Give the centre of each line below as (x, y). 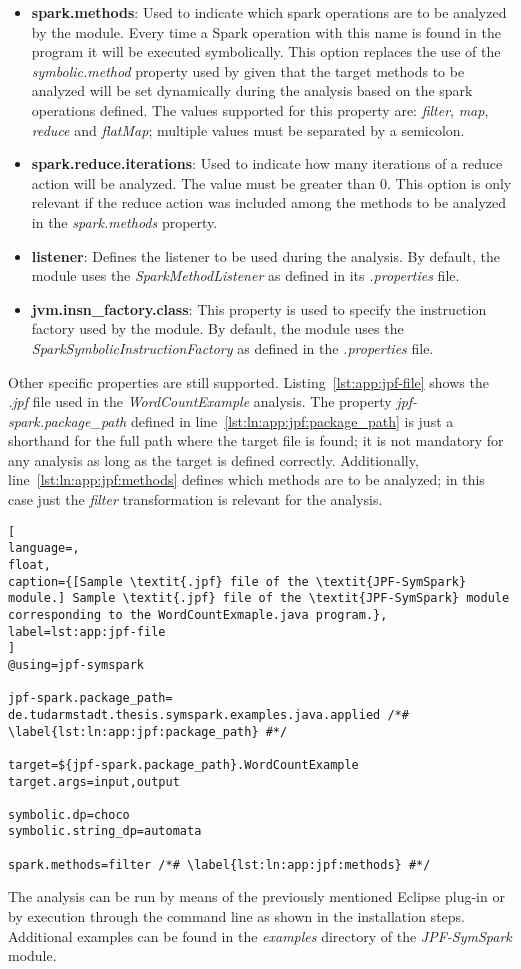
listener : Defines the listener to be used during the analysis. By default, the (265, 255)
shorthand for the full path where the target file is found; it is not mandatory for (256, 440)
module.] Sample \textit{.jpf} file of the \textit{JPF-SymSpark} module (259, 598)
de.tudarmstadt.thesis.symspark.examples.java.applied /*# (208, 714)
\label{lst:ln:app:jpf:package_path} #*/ (148, 731)
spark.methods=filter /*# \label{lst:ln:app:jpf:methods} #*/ (219, 864)
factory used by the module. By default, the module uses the (217, 328)
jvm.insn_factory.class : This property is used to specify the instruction (259, 308)
